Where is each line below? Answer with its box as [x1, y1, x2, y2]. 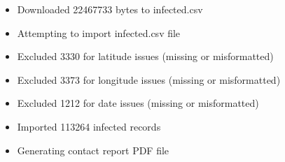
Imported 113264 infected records [17, 119, 161, 133]
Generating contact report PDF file [17, 142, 169, 157]
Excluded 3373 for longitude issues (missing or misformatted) [17, 72, 281, 87]
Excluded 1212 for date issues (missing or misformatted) [17, 96, 259, 110]
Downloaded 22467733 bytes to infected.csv [17, 2, 203, 16]
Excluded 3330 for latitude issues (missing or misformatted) [17, 49, 274, 64]
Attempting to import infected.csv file [17, 25, 181, 40]
